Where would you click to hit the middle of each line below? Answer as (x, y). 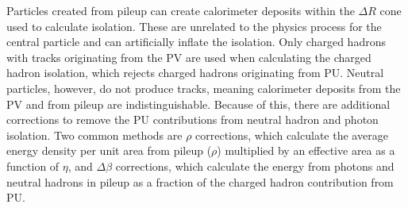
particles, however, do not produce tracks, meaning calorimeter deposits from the (204, 88)
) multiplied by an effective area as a (306, 150)
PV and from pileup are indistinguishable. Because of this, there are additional (198, 104)
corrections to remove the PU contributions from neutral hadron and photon (192, 119)
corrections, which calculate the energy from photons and (255, 166)
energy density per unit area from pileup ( (109, 150)
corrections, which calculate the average (292, 135)
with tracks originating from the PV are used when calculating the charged (189, 57)
